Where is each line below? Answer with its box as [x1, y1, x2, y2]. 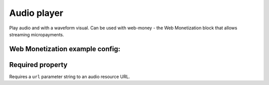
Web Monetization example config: [9, 45, 121, 53]
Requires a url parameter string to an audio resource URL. [9, 74, 131, 80]
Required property [9, 60, 68, 69]
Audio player [9, 7, 63, 18]
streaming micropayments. [9, 31, 64, 37]
